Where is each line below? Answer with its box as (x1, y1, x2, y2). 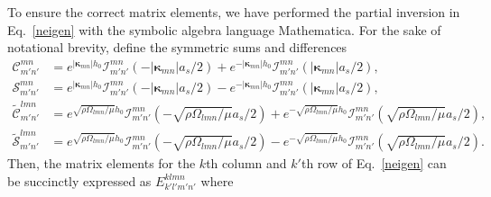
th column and (206, 154, 287, 173)
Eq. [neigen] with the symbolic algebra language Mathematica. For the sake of (7, 20, 441, 39)
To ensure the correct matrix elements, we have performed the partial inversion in (7, 3, 460, 21)
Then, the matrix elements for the (7, 154, 196, 173)
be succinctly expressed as (7, 171, 152, 190)
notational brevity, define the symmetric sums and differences (7, 38, 347, 57)
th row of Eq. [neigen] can (301, 154, 447, 173)
